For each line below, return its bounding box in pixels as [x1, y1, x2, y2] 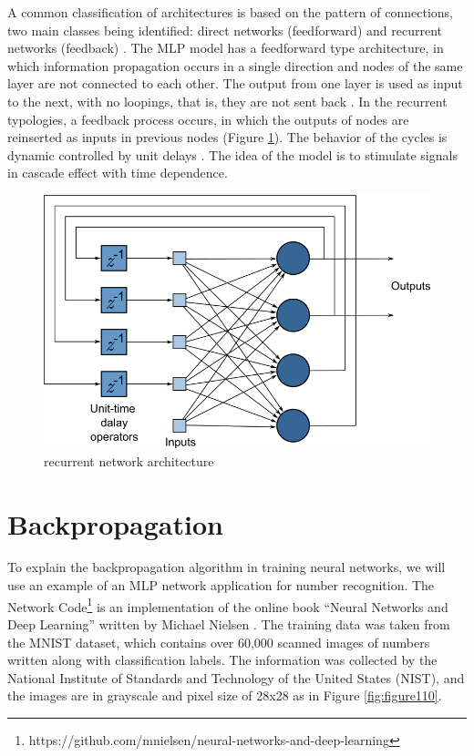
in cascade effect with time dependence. [7, 163, 228, 182]
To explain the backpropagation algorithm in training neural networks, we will [7, 557, 446, 577]
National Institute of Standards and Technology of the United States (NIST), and [7, 668, 465, 687]
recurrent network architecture [44, 451, 214, 470]
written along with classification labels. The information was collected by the [7, 650, 438, 669]
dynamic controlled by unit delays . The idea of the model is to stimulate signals [7, 145, 458, 164]
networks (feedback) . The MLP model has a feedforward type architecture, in [7, 38, 444, 57]
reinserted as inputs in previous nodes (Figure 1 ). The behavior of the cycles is [7, 128, 448, 147]
